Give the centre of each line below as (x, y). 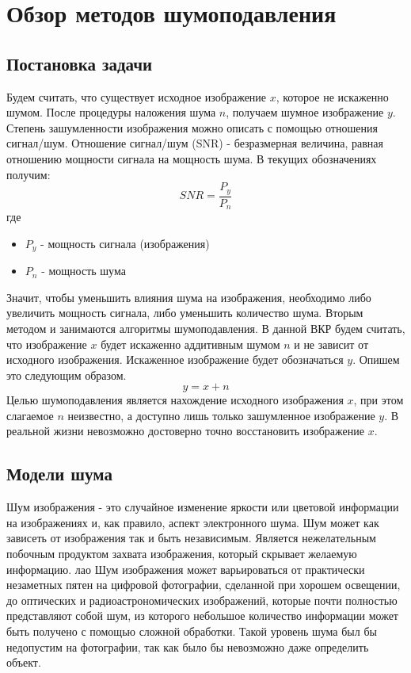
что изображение (47, 344)
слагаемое (30, 415)
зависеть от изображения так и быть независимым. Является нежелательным (191, 538)
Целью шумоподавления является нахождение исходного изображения (175, 400)
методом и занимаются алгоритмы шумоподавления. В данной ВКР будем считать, (206, 328)
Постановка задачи (80, 63)
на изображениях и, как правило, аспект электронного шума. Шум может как (193, 522)
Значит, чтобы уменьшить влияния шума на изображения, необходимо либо (189, 297)
